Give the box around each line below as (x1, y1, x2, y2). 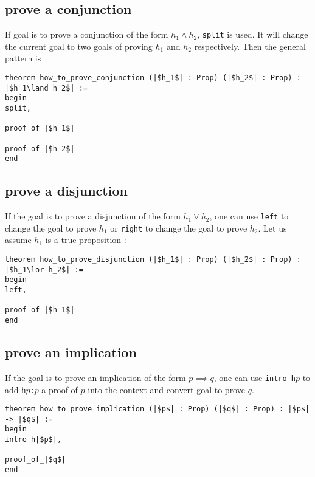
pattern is (5, 52, 41, 64)
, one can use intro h (213, 371, 296, 383)
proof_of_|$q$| (5, 455, 66, 464)
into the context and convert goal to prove (88, 383, 245, 396)
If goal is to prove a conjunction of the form (5, 28, 168, 41)
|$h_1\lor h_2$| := (5, 265, 83, 274)
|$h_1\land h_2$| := (5, 83, 88, 92)
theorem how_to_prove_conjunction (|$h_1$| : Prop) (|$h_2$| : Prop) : (5, 74, 301, 83)
